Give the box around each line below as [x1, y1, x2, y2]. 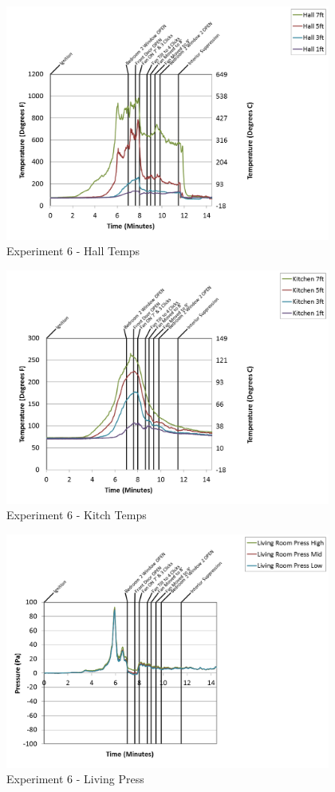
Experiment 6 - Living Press [6, 770, 144, 787]
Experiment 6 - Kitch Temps [6, 506, 147, 523]
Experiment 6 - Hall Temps [6, 242, 140, 259]
